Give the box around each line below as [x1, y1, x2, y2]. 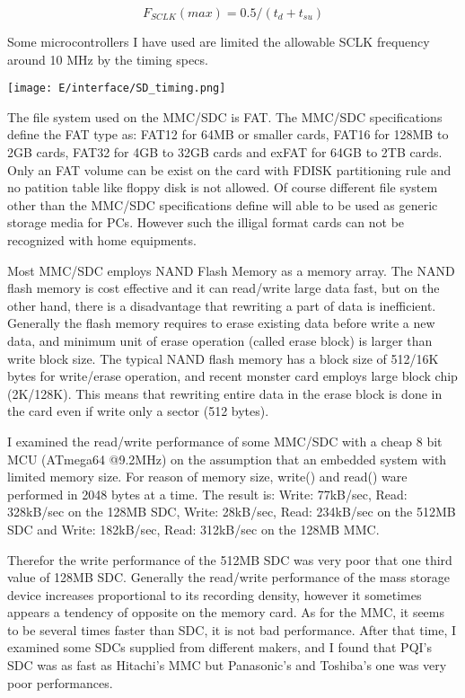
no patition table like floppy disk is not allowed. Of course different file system [7, 178, 438, 197]
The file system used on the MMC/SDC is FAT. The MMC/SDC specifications [7, 107, 443, 126]
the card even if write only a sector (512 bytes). [7, 402, 269, 420]
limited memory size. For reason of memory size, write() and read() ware [7, 467, 408, 486]
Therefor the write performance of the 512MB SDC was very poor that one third [7, 550, 452, 569]
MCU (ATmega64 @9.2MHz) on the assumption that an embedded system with [7, 449, 447, 468]
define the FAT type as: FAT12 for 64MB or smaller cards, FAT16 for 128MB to [7, 125, 449, 144]
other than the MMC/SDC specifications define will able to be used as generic [7, 195, 438, 214]
